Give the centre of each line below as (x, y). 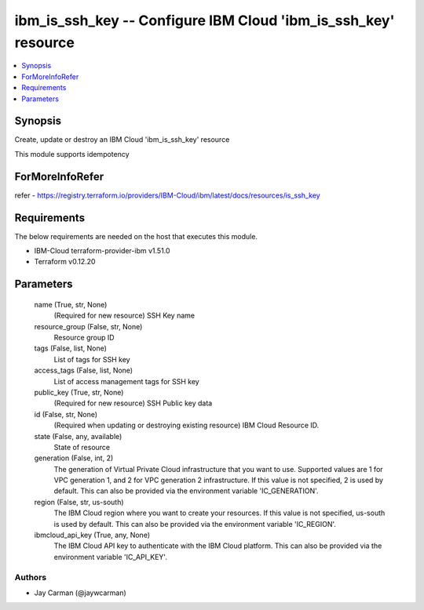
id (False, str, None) (66, 414)
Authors (31, 577)
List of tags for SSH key (92, 359)
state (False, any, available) (78, 436)
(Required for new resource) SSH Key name (124, 316)
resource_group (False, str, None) (88, 326)
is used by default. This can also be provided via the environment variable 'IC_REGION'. (195, 524)
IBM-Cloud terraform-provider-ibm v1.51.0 (102, 251)
